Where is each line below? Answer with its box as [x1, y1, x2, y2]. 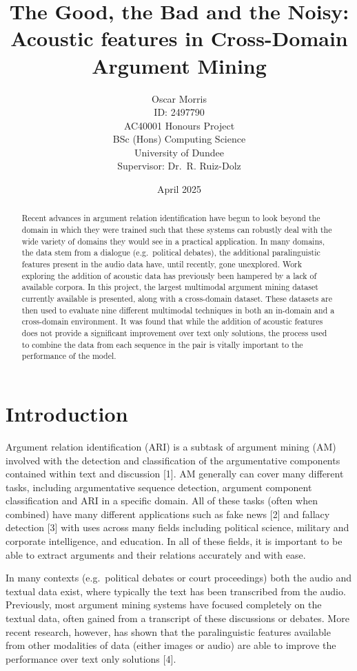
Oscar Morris [152, 91, 207, 105]
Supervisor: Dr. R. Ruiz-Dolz [117, 158, 241, 173]
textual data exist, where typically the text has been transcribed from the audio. [6, 584, 346, 598]
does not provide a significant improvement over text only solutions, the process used [21, 327, 327, 339]
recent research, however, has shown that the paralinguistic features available [6, 624, 331, 639]
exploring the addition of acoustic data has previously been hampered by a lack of [21, 269, 317, 281]
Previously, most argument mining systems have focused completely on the [6, 597, 322, 612]
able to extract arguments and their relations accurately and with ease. [6, 547, 306, 561]
